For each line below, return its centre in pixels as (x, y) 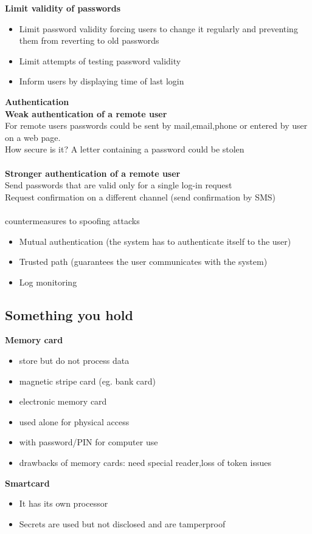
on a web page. (33, 137)
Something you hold (69, 314)
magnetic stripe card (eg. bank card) (87, 381)
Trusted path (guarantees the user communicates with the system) (143, 262)
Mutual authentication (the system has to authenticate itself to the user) (155, 241)
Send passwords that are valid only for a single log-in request (119, 185)
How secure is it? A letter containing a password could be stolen (125, 149)
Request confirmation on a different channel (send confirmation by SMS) (140, 197)
